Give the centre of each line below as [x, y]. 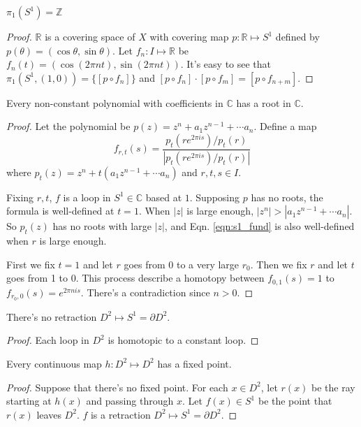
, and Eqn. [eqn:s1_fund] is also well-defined [259, 226]
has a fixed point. [194, 363]
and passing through [130, 401]
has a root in [264, 102]
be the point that [295, 401]
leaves [49, 414]
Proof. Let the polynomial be [68, 126]
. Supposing [215, 197]
